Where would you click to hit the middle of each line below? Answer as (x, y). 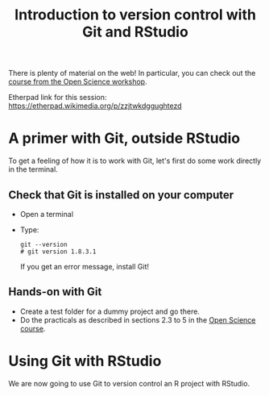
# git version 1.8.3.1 (58, 252)
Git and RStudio (135, 32)
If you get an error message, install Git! (85, 266)
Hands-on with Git (55, 292)
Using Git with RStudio (85, 361)
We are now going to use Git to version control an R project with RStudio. (129, 383)
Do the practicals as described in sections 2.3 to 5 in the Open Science (138, 319)
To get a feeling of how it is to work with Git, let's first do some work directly (135, 161)
